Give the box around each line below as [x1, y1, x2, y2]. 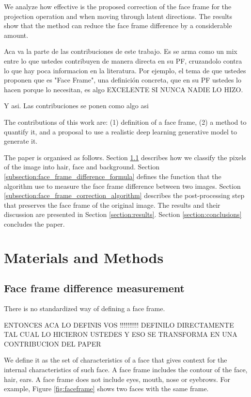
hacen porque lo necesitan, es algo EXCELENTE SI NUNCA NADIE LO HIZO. [4, 84, 243, 94]
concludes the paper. [4, 218, 65, 229]
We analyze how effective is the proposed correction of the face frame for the [4, 1, 232, 11]
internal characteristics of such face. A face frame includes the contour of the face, [4, 364, 248, 375]
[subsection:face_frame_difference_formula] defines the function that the [4, 171, 221, 181]
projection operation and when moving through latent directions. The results [4, 11, 233, 21]
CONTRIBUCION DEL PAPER [4, 338, 101, 348]
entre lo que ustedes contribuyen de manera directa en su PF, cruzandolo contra [4, 55, 242, 66]
